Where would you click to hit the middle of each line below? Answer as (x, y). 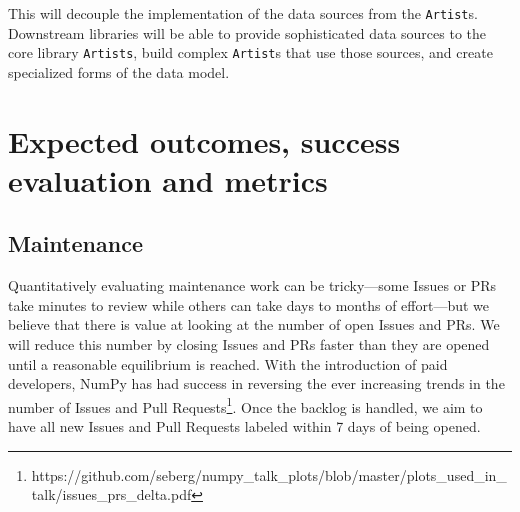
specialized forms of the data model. (119, 71)
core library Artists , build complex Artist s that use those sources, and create (250, 52)
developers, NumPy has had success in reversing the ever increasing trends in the (256, 383)
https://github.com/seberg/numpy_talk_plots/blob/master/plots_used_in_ (269, 474)
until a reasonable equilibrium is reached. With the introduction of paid (228, 363)
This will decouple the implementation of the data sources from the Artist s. (243, 13)
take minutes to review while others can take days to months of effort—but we (249, 304)
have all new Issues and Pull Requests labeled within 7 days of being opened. (244, 426)
